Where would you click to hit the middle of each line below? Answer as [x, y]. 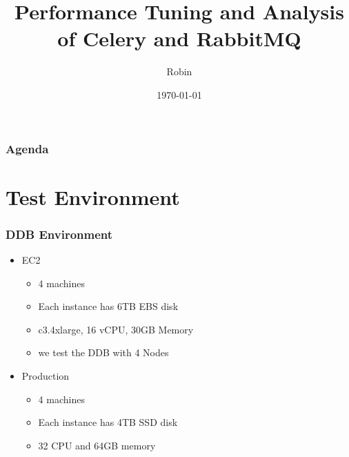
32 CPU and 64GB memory [97, 445]
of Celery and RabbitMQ [179, 38]
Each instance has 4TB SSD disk [108, 422]
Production [46, 375]
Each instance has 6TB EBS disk [108, 306]
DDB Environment [59, 234]
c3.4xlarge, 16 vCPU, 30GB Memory [116, 329]
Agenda [27, 148]
